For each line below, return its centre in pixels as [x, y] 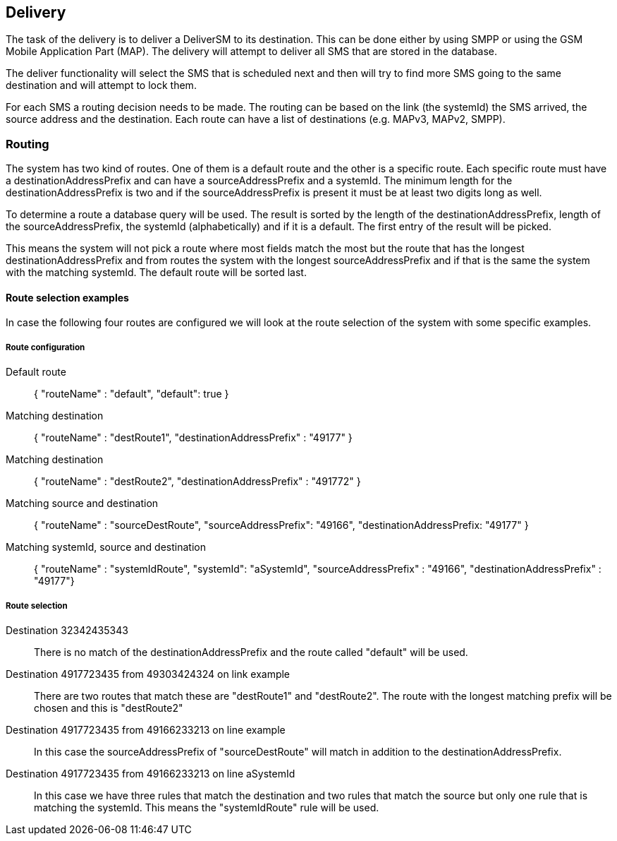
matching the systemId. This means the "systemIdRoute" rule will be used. [207, 807]
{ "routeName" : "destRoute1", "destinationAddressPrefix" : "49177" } [193, 438]
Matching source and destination [82, 503]
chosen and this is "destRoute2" [109, 708]
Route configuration [45, 347]
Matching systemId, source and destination [106, 547]
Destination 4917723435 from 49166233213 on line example [146, 729]
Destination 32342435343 [67, 630]
